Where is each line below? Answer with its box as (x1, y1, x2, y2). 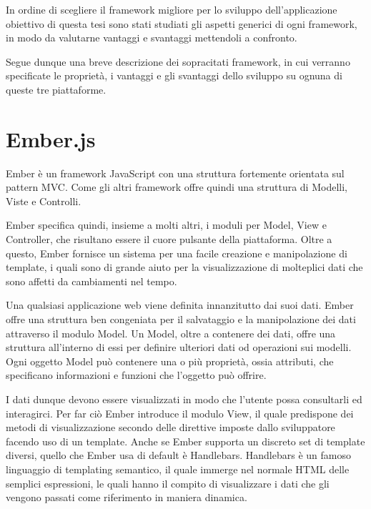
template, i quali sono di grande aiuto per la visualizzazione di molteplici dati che (6, 260, 363, 275)
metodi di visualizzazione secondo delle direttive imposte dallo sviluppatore (6, 420, 335, 435)
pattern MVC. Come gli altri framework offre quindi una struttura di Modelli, (6, 179, 347, 194)
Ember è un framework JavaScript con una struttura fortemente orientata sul (6, 165, 345, 180)
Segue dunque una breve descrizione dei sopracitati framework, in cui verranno (6, 54, 350, 69)
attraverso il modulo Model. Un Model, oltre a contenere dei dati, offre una (6, 325, 336, 340)
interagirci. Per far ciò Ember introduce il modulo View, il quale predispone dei (6, 405, 354, 420)
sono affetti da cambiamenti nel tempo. (6, 273, 177, 288)
